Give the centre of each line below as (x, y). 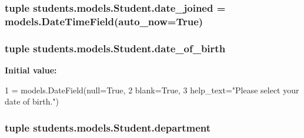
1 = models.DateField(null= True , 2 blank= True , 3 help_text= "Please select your (152, 90)
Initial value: (31, 70)
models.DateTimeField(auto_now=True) (104, 21)
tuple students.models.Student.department (108, 127)
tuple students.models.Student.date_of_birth (115, 48)
